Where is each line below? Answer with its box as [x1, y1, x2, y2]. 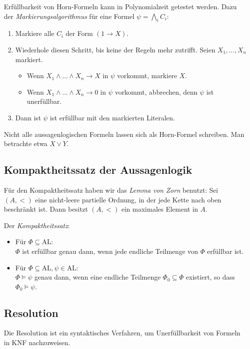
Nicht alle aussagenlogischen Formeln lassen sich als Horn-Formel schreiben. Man [4, 129, 245, 139]
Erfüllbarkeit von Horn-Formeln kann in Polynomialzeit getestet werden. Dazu [4, 1, 237, 11]
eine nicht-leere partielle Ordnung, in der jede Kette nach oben [35, 194, 221, 204]
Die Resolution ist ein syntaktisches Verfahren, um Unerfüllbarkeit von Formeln [4, 328, 241, 338]
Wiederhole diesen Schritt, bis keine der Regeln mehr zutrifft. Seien [15, 44, 216, 54]
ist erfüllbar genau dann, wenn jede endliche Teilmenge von [22, 246, 198, 256]
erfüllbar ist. [207, 246, 244, 256]
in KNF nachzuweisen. [4, 337, 70, 348]
